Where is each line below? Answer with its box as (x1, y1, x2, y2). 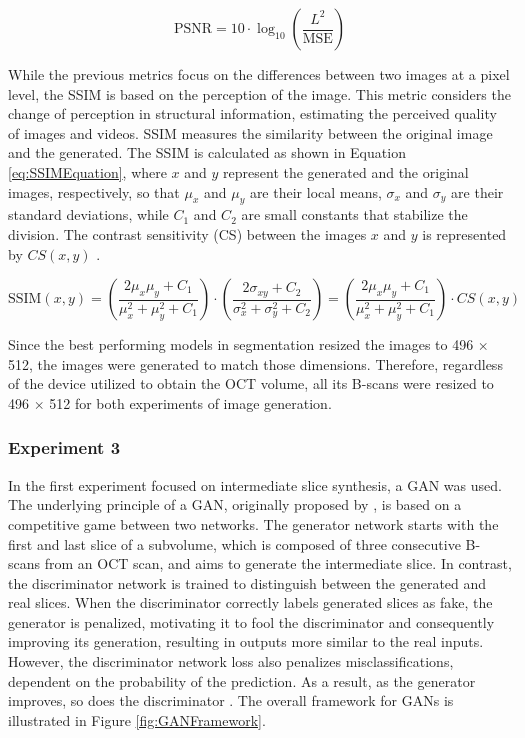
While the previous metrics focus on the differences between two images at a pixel (8, 64, 510, 84)
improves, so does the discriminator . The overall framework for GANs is (8, 690, 454, 711)
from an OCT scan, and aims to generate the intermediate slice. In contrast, (44, 553, 512, 574)
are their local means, (249, 181, 382, 202)
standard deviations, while (8, 204, 169, 225)
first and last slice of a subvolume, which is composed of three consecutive (8, 533, 461, 554)
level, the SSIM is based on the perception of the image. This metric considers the (8, 83, 511, 104)
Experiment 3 (8, 435, 121, 460)
